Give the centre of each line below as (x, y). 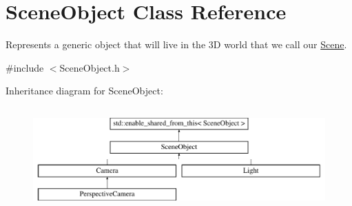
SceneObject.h (90, 67)
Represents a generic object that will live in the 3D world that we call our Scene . (176, 44)
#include (25, 67)
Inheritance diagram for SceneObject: (84, 91)
